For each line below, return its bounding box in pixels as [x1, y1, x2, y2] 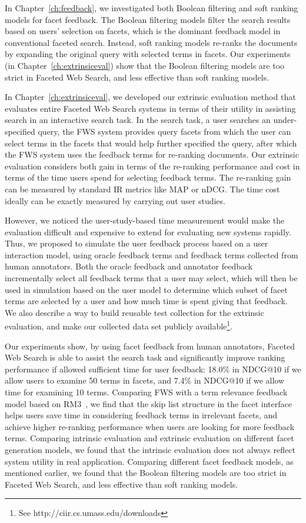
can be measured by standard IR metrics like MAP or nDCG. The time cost [5, 182, 280, 195]
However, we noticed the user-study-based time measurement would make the [5, 214, 285, 226]
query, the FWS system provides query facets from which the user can [38, 125, 291, 137]
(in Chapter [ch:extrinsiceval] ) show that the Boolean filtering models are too [5, 59, 285, 71]
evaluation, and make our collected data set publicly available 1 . [5, 318, 233, 332]
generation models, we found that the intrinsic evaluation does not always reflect [5, 444, 295, 456]
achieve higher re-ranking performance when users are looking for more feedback [5, 420, 295, 432]
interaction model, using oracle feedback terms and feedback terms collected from [5, 248, 298, 261]
